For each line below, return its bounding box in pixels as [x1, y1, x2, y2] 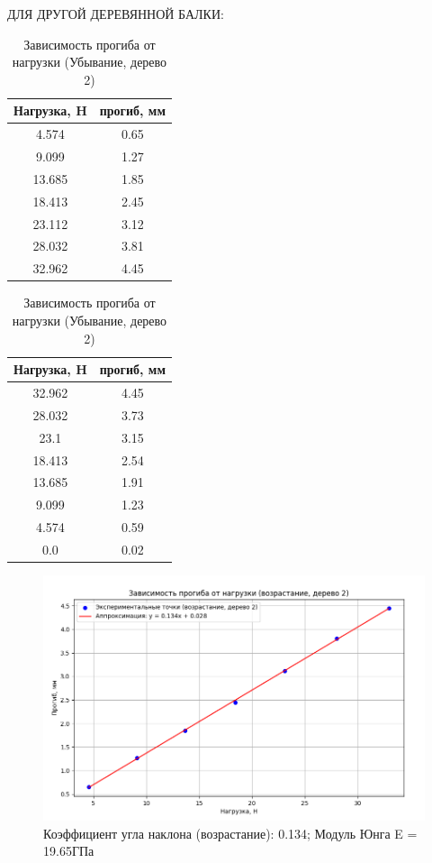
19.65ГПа [43, 841, 94, 860]
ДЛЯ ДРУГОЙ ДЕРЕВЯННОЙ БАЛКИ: [7, 5, 224, 23]
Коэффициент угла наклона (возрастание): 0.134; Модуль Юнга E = [43, 823, 418, 842]
